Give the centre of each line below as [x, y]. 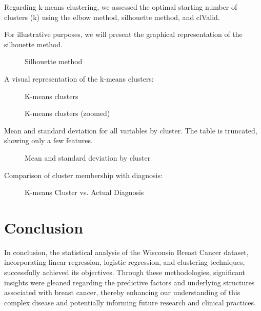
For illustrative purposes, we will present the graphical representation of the [123, 34]
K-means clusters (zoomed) [67, 113]
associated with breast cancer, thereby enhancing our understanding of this [122, 292]
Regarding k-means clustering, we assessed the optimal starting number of [121, 7]
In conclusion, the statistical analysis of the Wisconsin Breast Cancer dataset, [126, 252]
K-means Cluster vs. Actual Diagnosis [84, 192]
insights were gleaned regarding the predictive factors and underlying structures [129, 282]
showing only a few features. [48, 140]
